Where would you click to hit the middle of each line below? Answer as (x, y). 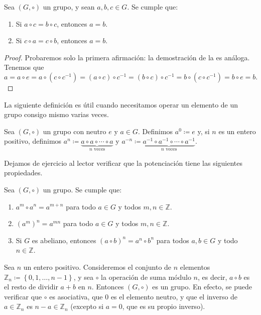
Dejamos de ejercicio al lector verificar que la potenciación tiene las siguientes (123, 163)
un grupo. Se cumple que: (82, 189)
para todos (173, 240)
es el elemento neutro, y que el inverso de (174, 296)
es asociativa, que (76, 296)
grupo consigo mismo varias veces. (56, 114)
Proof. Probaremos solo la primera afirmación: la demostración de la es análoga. (127, 57)
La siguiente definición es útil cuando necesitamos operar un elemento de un (121, 104)
